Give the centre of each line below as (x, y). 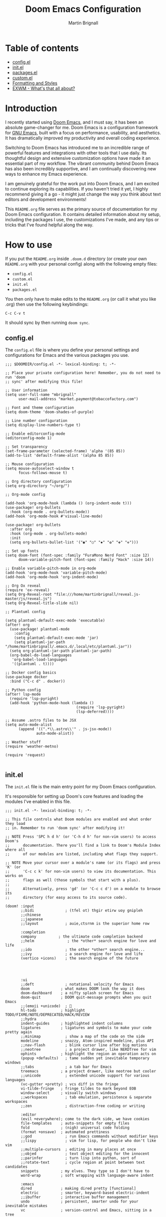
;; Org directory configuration (38, 482)
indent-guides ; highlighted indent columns (72, 1023)
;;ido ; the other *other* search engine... (83, 950)
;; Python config (23, 690)
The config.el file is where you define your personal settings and (72, 350)
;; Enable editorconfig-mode (35, 434)
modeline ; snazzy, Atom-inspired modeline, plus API (87, 1041)
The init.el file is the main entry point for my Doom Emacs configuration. (81, 787)
